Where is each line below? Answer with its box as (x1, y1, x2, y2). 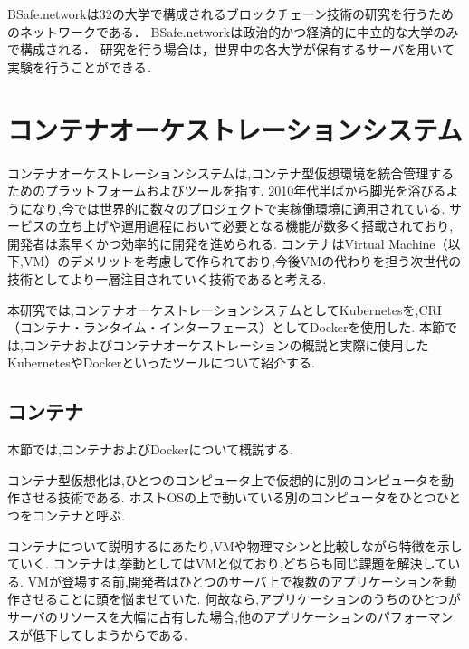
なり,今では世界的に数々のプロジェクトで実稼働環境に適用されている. (32, 198, 445, 217)
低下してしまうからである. (32, 625, 187, 644)
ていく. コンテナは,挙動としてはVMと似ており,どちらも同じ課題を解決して (7, 554, 448, 573)
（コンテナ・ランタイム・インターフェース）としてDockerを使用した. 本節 (7, 318, 445, 337)
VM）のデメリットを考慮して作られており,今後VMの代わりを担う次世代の (23, 252, 462, 271)
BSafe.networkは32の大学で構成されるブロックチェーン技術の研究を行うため (7, 5, 455, 23)
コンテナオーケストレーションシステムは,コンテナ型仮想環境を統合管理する (7, 163, 455, 182)
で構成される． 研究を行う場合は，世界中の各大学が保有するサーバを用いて (7, 40, 455, 59)
